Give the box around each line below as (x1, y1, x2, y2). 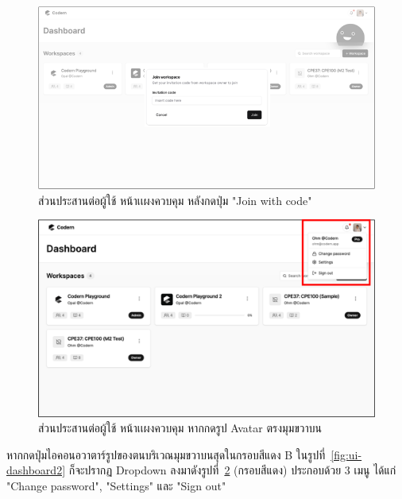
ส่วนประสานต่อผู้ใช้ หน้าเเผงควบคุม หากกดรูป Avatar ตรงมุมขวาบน (38, 420, 323, 436)
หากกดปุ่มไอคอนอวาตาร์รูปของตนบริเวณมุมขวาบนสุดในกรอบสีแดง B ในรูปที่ (6, 446, 326, 462)
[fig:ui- (330, 446, 362, 462)
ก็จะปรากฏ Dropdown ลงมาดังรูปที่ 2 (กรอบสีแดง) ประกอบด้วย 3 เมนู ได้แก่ (68, 462, 396, 478)
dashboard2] (6, 462, 66, 478)
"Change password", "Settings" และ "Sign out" (6, 477, 226, 493)
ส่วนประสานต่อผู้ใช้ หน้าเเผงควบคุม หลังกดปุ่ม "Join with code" (38, 191, 312, 208)
